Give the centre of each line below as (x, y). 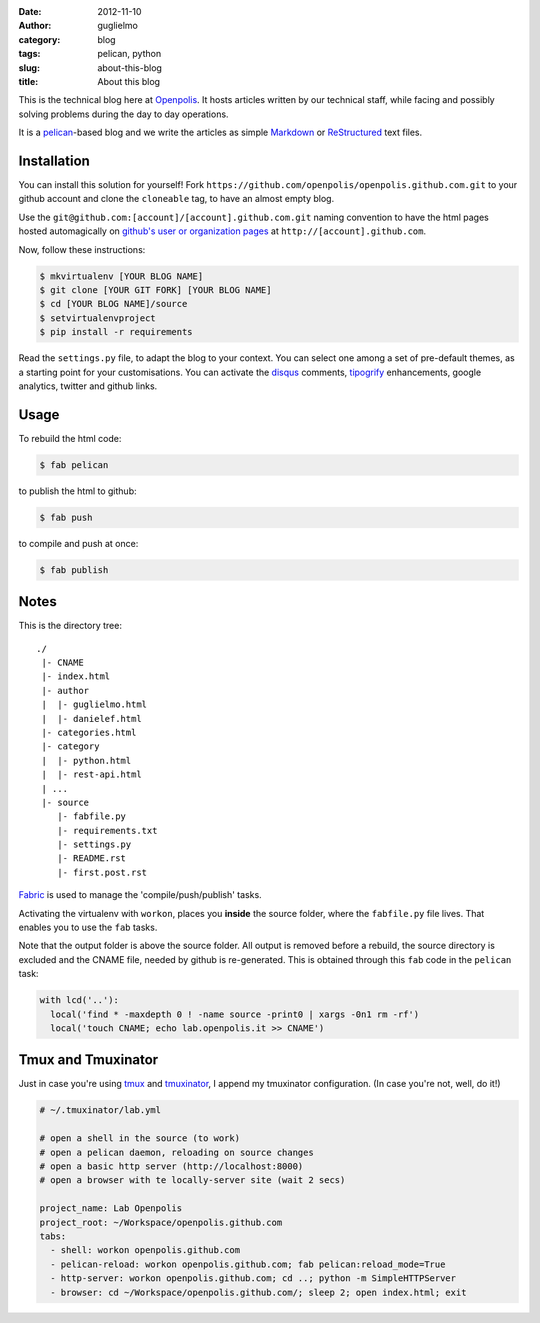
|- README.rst (91, 858)
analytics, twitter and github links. (88, 386)
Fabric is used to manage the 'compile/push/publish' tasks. (140, 895)
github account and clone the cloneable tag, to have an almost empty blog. (176, 199)
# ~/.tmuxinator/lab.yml (100, 1110)
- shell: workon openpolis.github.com (145, 1250)
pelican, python (129, 54)
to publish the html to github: (77, 491)
